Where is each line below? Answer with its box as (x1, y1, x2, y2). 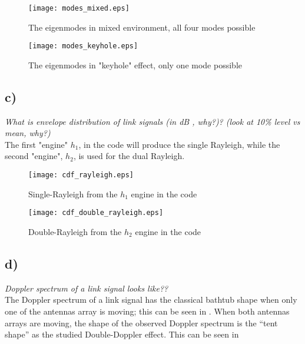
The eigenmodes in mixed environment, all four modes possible (28, 21, 256, 33)
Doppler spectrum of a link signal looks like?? (5, 282, 168, 294)
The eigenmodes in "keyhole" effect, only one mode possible (28, 58, 242, 71)
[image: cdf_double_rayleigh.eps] (28, 209, 164, 217)
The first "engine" (5, 138, 68, 150)
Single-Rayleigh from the (28, 187, 118, 200)
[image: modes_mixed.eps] (28, 4, 130, 12)
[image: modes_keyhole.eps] (28, 42, 138, 51)
